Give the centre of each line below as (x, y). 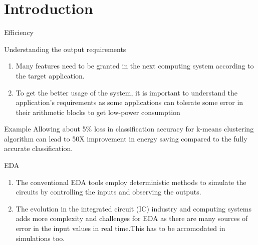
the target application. (50, 75)
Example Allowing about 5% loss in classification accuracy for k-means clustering (129, 129)
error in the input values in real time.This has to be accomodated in (120, 228)
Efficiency (19, 32)
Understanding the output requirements (65, 49)
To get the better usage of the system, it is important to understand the (127, 92)
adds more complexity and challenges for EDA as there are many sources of (132, 218)
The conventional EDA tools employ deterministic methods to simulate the (131, 182)
